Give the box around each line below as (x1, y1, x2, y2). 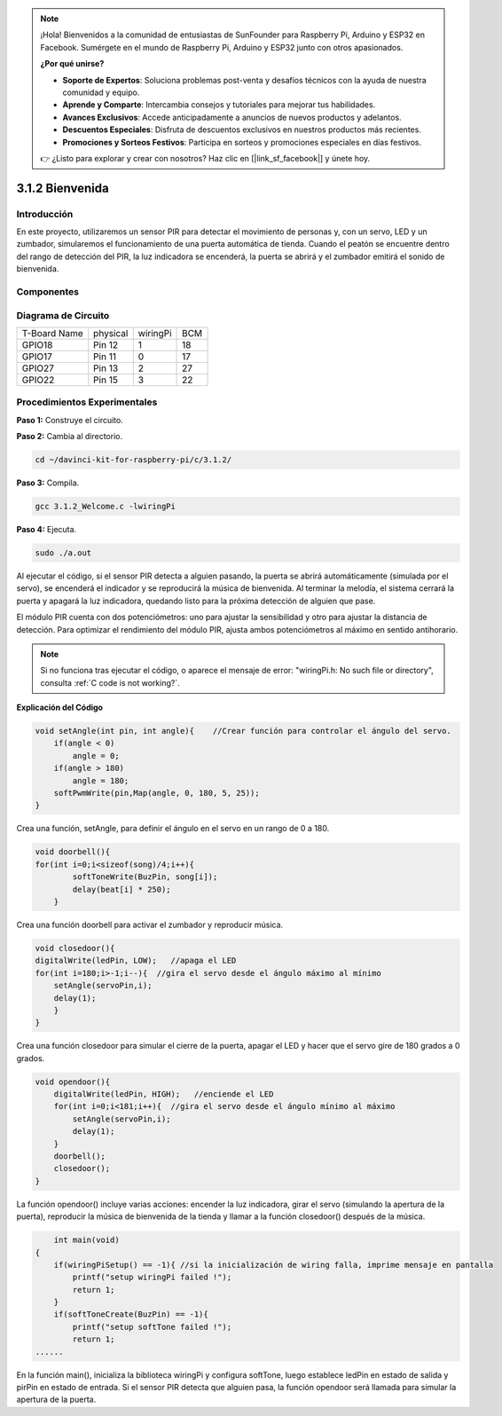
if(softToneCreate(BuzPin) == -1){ (53, 1310, 208, 1319)
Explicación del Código (16, 702, 104, 713)
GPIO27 (21, 362, 55, 374)
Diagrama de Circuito (16, 309, 110, 321)
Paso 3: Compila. (16, 477, 80, 488)
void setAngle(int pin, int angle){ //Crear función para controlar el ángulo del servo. (35, 726, 451, 736)
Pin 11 (93, 350, 117, 363)
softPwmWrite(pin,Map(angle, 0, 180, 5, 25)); (53, 788, 261, 798)
